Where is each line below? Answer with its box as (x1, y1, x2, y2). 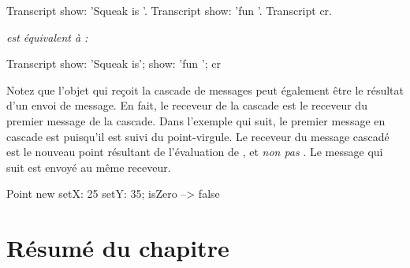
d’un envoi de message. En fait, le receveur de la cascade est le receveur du (6, 97, 367, 114)
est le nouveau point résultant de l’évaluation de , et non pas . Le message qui (6, 143, 383, 160)
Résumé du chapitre (6, 232, 229, 264)
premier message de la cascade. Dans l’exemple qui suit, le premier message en (6, 112, 386, 128)
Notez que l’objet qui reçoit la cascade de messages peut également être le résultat (6, 81, 404, 98)
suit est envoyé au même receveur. (6, 158, 171, 175)
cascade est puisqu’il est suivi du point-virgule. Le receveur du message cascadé (6, 128, 389, 144)
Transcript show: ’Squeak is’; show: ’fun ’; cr (6, 55, 221, 72)
